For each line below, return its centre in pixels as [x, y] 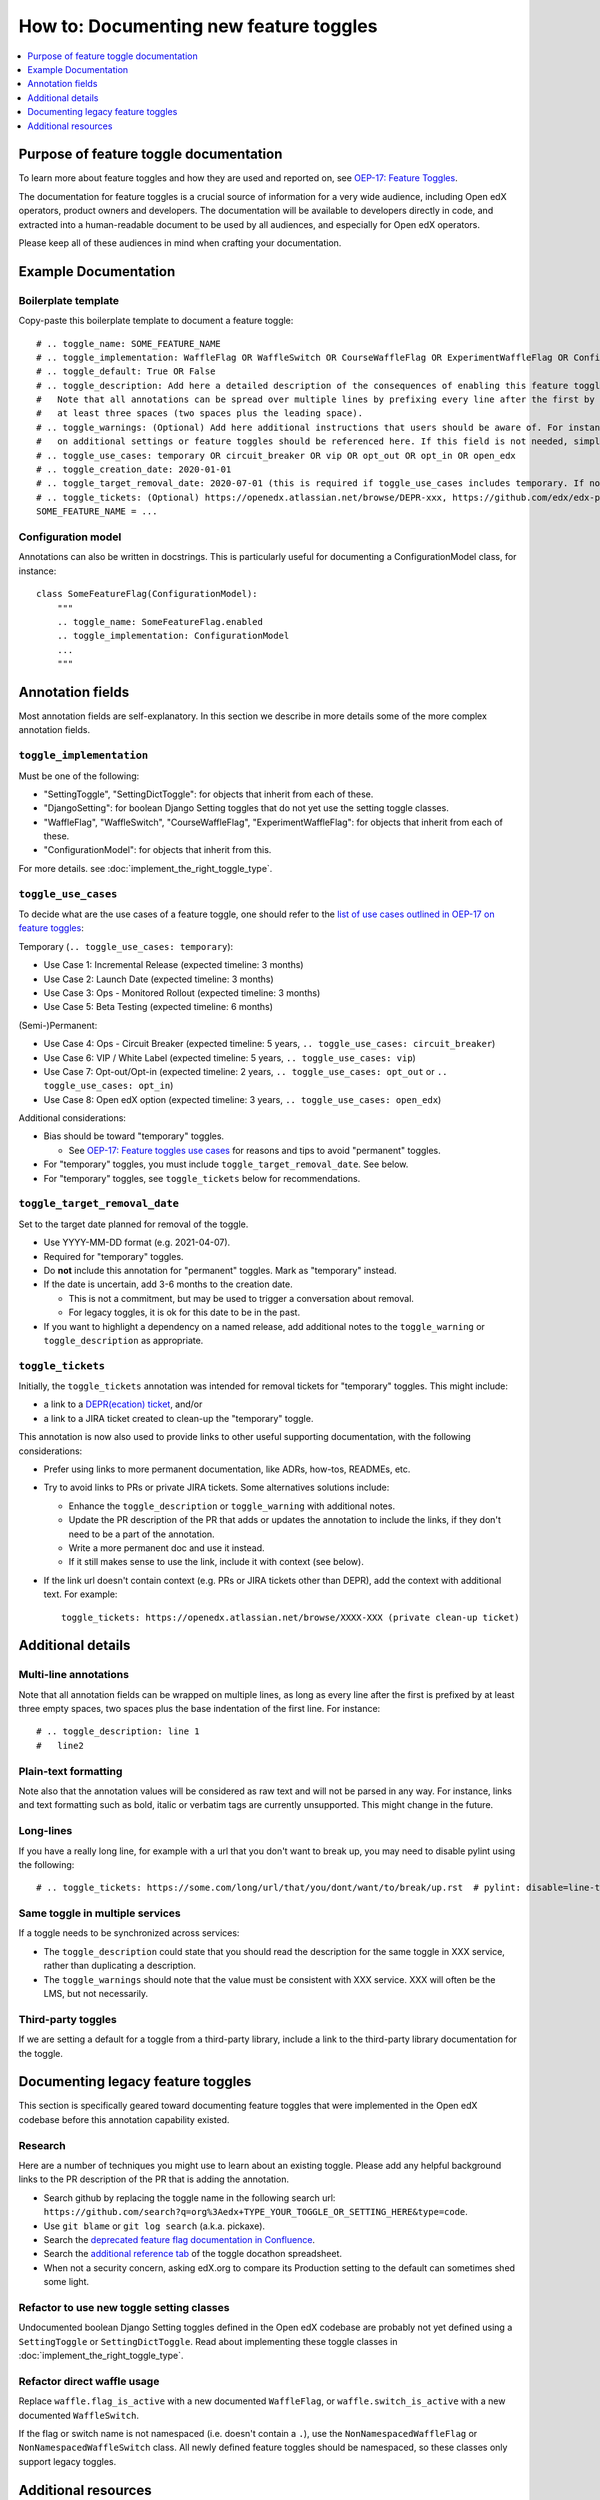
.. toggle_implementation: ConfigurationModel [173, 636]
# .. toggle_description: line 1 [118, 1731]
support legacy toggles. [67, 2461]
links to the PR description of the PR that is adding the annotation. [154, 2179]
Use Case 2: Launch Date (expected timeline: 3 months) [158, 979]
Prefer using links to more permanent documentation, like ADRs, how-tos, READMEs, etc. [227, 1469]
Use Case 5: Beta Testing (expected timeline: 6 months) [158, 1007]
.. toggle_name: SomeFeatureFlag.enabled [160, 621]
